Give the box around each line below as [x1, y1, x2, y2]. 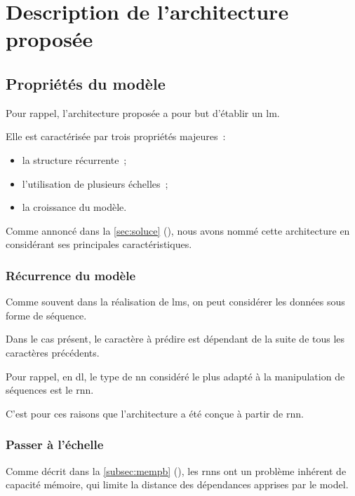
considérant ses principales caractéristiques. [6, 237, 192, 252]
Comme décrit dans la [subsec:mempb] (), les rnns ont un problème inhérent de [6, 463, 347, 478]
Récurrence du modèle [6, 266, 136, 284]
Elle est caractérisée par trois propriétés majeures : [6, 129, 226, 144]
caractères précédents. [6, 345, 100, 359]
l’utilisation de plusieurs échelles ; [22, 176, 168, 191]
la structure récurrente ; [22, 152, 127, 167]
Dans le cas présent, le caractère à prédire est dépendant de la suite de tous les [6, 331, 345, 346]
